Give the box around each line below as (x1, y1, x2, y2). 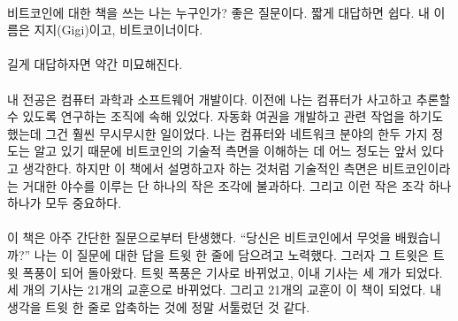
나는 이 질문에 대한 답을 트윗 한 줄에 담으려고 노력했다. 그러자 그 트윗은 (34, 245, 429, 264)
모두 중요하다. (45, 194, 122, 212)
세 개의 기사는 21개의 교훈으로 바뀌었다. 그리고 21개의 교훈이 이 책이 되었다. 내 (7, 280, 442, 299)
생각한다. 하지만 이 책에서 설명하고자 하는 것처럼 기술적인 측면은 (22, 158, 378, 177)
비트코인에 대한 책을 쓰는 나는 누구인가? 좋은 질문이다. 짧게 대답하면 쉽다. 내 (7, 3, 430, 21)
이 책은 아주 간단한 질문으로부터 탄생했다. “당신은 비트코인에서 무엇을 (7, 228, 392, 247)
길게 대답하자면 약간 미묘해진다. (7, 55, 183, 73)
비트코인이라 (382, 158, 451, 177)
